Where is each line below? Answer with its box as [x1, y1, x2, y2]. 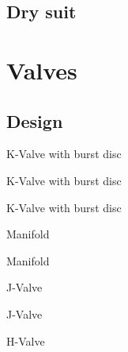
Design [6, 108, 63, 133]
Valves [6, 53, 77, 86]
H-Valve [6, 332, 45, 349]
